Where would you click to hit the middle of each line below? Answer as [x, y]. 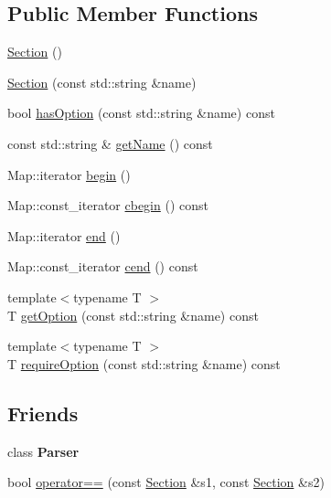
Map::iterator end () [64, 235]
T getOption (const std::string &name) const [133, 315]
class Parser [43, 451]
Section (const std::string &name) [102, 82]
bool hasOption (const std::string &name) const [141, 113]
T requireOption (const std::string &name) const [144, 363]
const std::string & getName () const [110, 143]
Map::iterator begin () [69, 174]
